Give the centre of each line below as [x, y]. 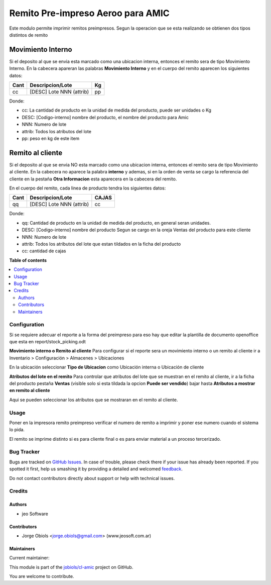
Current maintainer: [29, 558]
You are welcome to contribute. [42, 576]
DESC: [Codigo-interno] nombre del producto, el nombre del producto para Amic [105, 117]
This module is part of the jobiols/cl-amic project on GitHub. [71, 567]
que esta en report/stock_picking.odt [48, 342]
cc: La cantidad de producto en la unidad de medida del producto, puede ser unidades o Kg [117, 110]
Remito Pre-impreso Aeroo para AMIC [90, 13]
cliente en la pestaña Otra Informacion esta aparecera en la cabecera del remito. [93, 179]
